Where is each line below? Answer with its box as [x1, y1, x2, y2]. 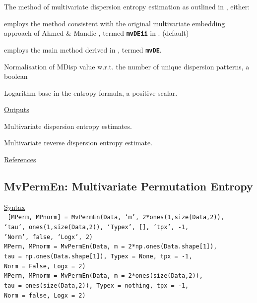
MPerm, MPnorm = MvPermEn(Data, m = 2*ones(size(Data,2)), [4, 272, 203, 280]
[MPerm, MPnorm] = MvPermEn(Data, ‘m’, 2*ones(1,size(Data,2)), [7, 214, 224, 221]
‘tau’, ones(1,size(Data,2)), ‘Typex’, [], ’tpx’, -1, [4, 224, 189, 231]
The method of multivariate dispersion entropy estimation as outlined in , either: [4, 1, 250, 11]
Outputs [4, 104, 29, 115]
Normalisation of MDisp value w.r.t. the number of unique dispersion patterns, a [4, 61, 250, 71]
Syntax [4, 201, 25, 212]
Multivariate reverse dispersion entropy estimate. [4, 137, 153, 148]
